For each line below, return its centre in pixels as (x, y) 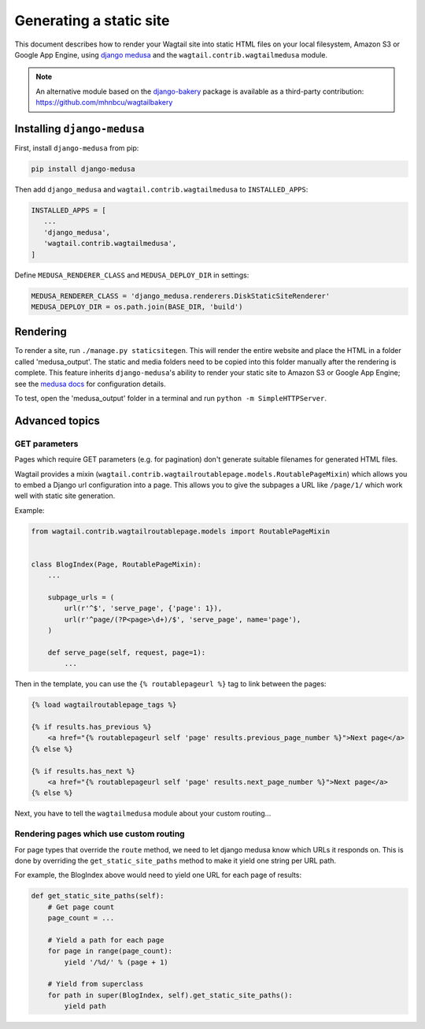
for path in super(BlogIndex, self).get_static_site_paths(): (170, 995)
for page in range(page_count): (110, 951)
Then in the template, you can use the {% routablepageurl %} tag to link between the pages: (170, 684)
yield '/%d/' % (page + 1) (116, 962)
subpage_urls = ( (81, 598)
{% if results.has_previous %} (92, 727)
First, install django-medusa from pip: (77, 148)
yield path (85, 1006)
